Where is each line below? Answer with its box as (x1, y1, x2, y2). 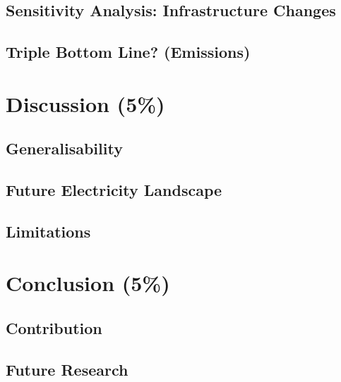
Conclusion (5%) (6, 269, 170, 297)
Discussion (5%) (6, 89, 165, 118)
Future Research (6, 358, 128, 380)
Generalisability (6, 137, 123, 159)
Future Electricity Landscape (6, 179, 222, 201)
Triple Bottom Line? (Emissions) (6, 41, 251, 63)
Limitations (6, 220, 91, 242)
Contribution (6, 317, 102, 339)
